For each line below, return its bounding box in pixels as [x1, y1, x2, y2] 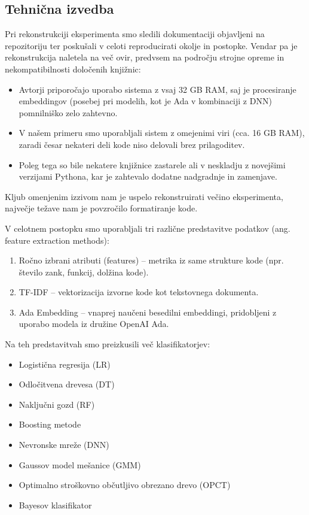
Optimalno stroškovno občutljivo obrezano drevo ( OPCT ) [19, 478, 231, 491]
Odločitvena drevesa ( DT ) [19, 378, 115, 390]
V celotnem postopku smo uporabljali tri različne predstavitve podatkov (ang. [5, 222, 290, 234]
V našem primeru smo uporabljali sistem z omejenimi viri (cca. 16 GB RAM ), [19, 126, 305, 139]
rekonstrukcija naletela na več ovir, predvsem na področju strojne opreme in [5, 51, 284, 63]
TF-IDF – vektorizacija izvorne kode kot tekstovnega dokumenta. [19, 286, 259, 298]
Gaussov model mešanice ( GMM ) [19, 458, 141, 471]
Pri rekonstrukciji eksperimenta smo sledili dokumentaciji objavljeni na [5, 28, 265, 40]
